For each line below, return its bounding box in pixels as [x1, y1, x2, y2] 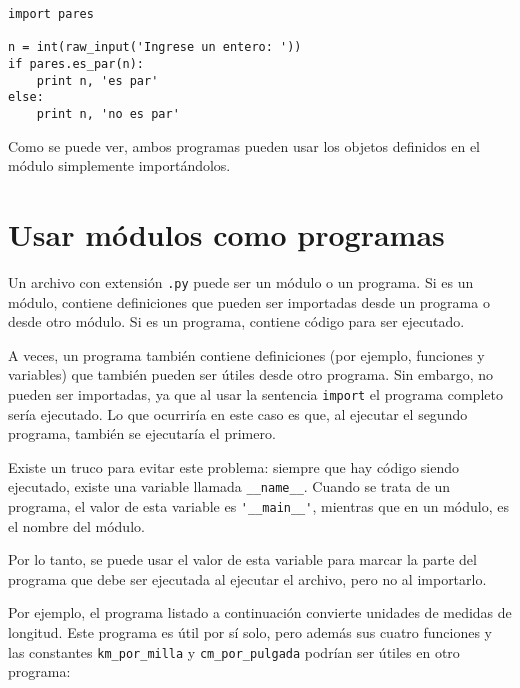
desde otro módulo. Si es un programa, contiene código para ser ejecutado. [8, 311, 465, 332]
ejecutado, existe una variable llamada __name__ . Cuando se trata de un [8, 476, 451, 497]
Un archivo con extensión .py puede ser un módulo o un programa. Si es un [8, 271, 474, 292]
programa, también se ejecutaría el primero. [8, 423, 276, 444]
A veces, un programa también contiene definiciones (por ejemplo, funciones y [8, 344, 485, 365]
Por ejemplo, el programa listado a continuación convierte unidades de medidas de [8, 602, 512, 623]
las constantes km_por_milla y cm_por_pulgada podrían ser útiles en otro [8, 641, 460, 662]
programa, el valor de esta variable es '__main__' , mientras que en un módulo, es [8, 496, 510, 517]
